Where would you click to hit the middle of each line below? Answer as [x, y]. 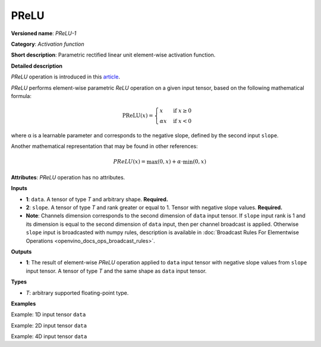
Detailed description [37, 66]
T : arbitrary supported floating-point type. [77, 293]
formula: [21, 96]
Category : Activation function [48, 44]
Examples [23, 304]
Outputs [21, 251]
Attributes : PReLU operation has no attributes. [68, 177]
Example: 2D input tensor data [49, 325]
